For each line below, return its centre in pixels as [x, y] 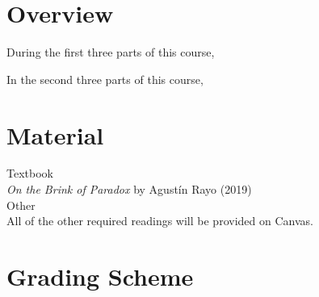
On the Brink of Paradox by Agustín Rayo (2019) [129, 189]
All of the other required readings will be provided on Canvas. [160, 221]
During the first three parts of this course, [111, 52]
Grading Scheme [100, 276]
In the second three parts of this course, [105, 79]
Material [55, 134]
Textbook [30, 173]
